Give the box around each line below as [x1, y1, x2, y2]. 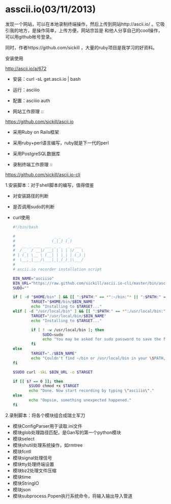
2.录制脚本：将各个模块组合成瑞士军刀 [5, 412, 85, 418]
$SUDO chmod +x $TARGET [28, 384, 79, 389]
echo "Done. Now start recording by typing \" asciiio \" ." [28, 388, 154, 393]
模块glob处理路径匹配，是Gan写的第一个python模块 [12, 429, 121, 435]
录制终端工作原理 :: [12, 161, 52, 167]
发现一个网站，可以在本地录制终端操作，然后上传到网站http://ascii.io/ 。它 [5, 21, 160, 27]
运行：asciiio [12, 86, 40, 92]
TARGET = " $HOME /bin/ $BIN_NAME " [31, 299, 95, 304]
